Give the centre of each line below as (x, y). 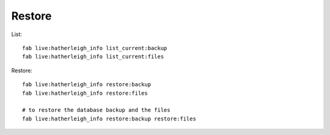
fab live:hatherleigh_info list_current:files (93, 57)
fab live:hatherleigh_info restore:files (85, 93)
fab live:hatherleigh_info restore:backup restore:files (109, 119)
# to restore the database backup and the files (96, 110)
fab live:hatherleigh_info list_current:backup (95, 48)
